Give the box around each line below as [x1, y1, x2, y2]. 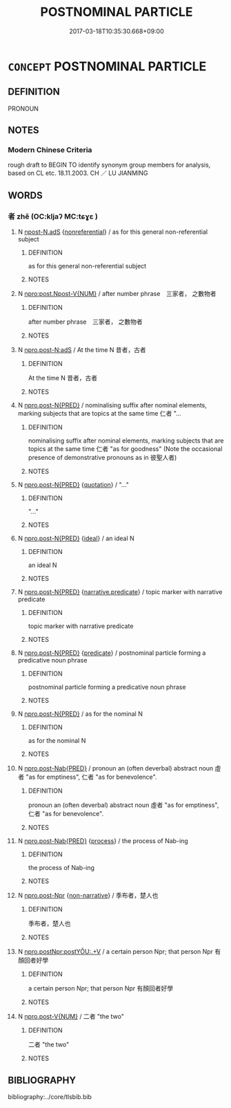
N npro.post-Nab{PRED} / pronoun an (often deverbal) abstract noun [17, 764, 214, 773]
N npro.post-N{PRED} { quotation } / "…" [17, 481, 130, 489]
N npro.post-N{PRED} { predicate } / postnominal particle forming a [17, 649, 206, 657]
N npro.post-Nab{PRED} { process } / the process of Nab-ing [17, 837, 188, 845]
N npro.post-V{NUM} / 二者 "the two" [17, 1013, 125, 1021]
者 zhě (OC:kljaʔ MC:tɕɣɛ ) [8, 212, 99, 221]
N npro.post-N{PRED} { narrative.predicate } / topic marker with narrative [17, 588, 223, 596]
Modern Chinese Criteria [8, 145, 92, 155]
